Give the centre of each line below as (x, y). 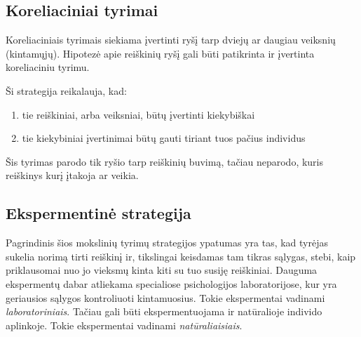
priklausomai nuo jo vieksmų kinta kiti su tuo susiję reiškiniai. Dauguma (162, 270)
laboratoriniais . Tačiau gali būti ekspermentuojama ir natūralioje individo (164, 311)
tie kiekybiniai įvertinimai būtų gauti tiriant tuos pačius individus (164, 138)
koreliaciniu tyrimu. (48, 67)
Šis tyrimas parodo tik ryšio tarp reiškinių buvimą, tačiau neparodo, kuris (165, 161)
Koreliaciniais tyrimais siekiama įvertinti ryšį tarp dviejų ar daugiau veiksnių (171, 40)
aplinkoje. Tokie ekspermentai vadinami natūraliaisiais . (124, 325)
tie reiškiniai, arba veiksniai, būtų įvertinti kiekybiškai (138, 114)
